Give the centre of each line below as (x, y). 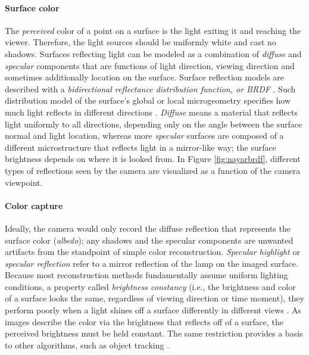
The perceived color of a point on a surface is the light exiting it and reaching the (153, 30)
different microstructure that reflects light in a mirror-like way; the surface (141, 147)
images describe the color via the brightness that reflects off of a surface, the (144, 321)
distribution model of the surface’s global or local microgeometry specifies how (148, 100)
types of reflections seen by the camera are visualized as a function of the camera (153, 170)
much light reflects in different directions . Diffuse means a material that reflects (152, 112)
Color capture (34, 205)
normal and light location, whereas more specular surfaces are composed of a (144, 136)
